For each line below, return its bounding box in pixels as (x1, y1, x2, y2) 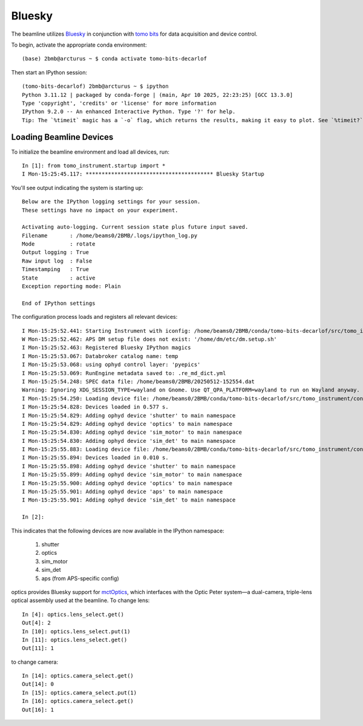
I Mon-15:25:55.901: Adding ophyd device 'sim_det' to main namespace (22, 497, 236, 503)
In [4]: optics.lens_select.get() (22, 611, 124, 618)
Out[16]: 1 (22, 706, 54, 713)
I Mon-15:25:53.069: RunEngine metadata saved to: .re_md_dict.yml (22, 370, 226, 376)
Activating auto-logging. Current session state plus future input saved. (22, 224, 249, 231)
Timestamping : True (22, 266, 90, 273)
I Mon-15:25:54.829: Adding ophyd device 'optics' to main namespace (22, 420, 233, 427)
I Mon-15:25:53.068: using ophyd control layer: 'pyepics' (22, 361, 201, 368)
